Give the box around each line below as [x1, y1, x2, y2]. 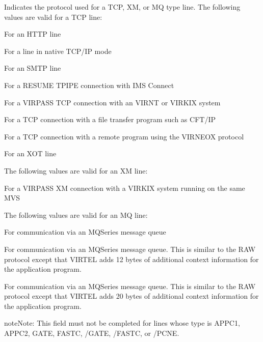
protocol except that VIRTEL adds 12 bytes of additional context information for [4, 253, 259, 264]
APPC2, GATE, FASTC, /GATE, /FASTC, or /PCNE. [4, 328, 179, 338]
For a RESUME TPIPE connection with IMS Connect [4, 79, 174, 90]
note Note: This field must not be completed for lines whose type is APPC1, [4, 318, 240, 328]
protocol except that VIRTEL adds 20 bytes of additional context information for [4, 291, 259, 301]
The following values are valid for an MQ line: [4, 209, 148, 220]
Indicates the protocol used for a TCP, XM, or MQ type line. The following [4, 2, 241, 12]
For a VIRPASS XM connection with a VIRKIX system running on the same [4, 182, 245, 193]
